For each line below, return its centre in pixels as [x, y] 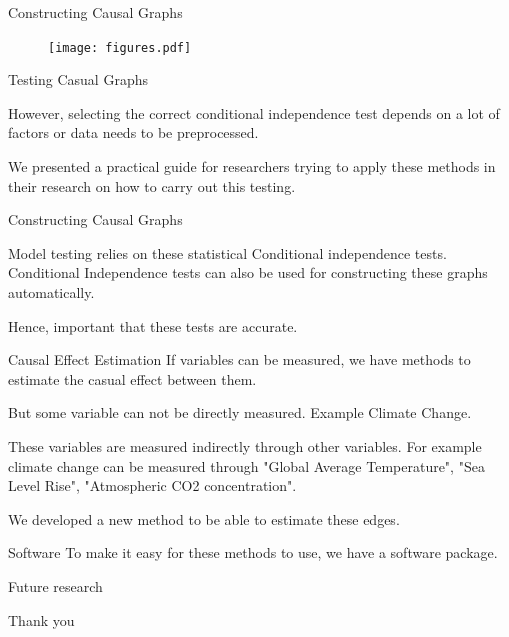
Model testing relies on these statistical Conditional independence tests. [227, 252]
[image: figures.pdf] [120, 47]
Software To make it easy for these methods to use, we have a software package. [253, 552]
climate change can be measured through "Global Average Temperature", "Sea [246, 465]
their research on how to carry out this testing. [152, 185]
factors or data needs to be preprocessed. [133, 132]
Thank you [41, 619]
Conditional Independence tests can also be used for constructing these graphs [248, 272]
